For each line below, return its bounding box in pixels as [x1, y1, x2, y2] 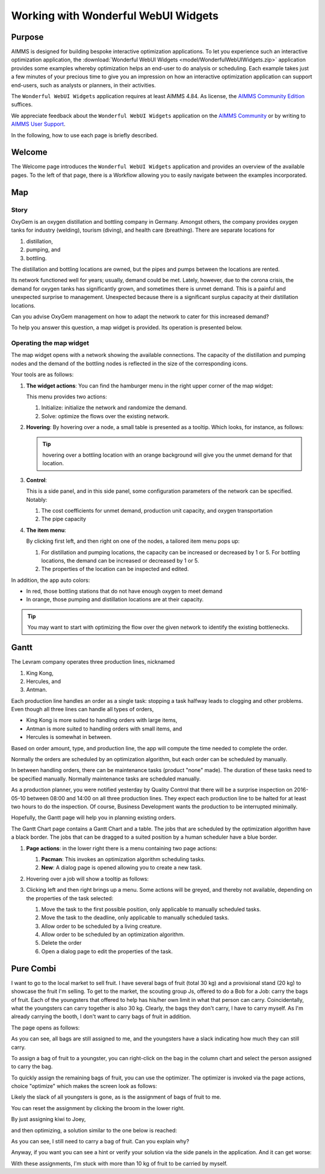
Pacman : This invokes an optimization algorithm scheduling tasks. [41, 855, 206, 863]
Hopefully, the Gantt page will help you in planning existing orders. [11, 814, 176, 821]
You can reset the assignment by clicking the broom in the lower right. [11, 1104, 185, 1111]
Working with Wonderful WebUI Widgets [11, 9, 219, 22]
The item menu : [26, 527, 66, 534]
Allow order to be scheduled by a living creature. [41, 922, 162, 930]
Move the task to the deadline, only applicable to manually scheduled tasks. [41, 914, 229, 921]
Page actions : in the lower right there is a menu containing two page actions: [26, 844, 217, 851]
